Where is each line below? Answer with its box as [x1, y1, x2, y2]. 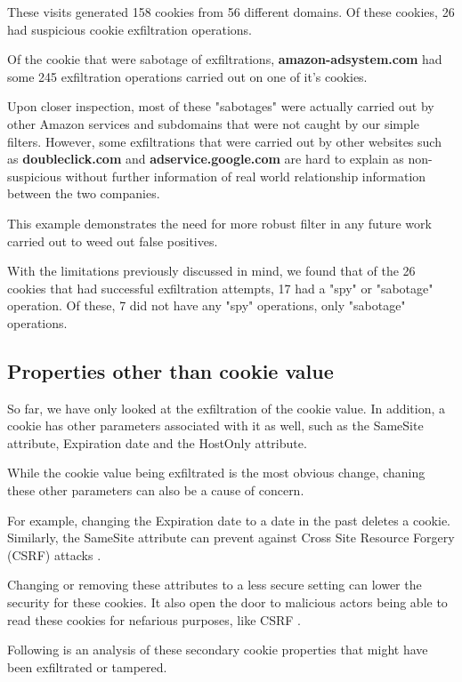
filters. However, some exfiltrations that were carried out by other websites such [7, 132, 442, 150]
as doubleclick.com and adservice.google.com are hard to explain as [7, 149, 404, 168]
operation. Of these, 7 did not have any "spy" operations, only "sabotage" [7, 296, 406, 315]
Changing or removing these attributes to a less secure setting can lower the [7, 575, 422, 594]
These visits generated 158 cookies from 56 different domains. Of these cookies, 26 [7, 3, 455, 20]
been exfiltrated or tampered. [7, 657, 167, 676]
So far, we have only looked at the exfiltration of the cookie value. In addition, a [7, 398, 446, 417]
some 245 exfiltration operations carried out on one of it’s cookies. [7, 67, 368, 85]
